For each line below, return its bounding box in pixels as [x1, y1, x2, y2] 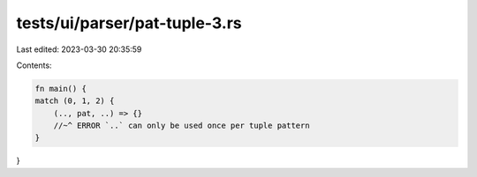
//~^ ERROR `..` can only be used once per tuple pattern [53, 121, 310, 131]
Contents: [16, 60, 52, 70]
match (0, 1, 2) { [34, 96, 115, 106]
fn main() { [34, 84, 87, 93]
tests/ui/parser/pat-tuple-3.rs [16, 13, 242, 33]
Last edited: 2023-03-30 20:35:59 [16, 44, 142, 55]
